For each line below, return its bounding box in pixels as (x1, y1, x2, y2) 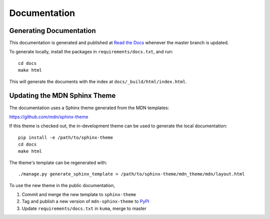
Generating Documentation (9, 26, 96, 35)
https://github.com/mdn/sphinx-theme (9, 114, 88, 120)
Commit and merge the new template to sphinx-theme (21, 192, 136, 198)
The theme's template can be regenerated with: (9, 160, 107, 166)
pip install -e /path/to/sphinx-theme (18, 135, 113, 140)
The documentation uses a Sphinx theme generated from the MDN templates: (9, 105, 169, 111)
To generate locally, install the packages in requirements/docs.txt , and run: (9, 49, 173, 55)
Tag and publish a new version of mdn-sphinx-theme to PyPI (21, 199, 149, 205)
